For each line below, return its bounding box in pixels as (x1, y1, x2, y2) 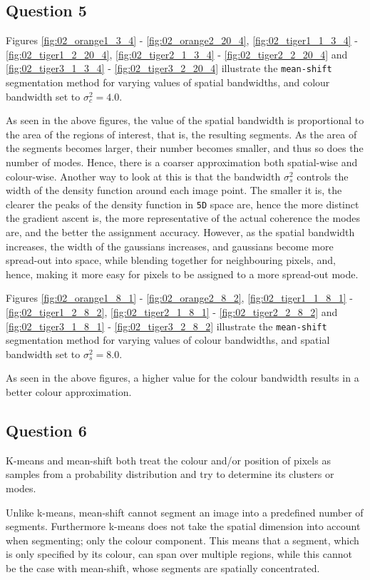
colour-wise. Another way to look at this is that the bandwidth (6, 168, 281, 183)
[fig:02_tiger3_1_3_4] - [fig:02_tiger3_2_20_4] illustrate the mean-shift (6, 61, 332, 76)
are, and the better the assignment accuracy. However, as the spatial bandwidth (6, 225, 355, 240)
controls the (297, 168, 349, 183)
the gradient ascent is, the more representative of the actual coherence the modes (6, 210, 361, 225)
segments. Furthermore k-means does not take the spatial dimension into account (6, 519, 361, 534)
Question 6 (6, 419, 87, 442)
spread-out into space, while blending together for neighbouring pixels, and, (6, 253, 336, 268)
